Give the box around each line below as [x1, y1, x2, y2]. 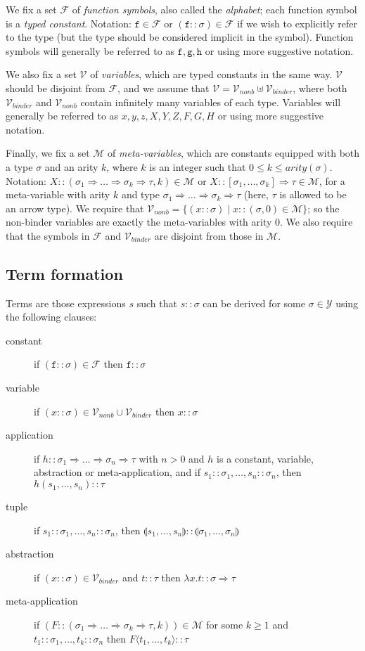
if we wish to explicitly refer [237, 15, 358, 30]
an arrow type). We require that [6, 200, 144, 215]
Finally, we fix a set [6, 146, 90, 160]
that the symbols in [6, 228, 90, 243]
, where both [293, 80, 347, 95]
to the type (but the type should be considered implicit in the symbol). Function [6, 30, 354, 44]
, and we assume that [117, 80, 210, 95]
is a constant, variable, [217, 451, 314, 465]
